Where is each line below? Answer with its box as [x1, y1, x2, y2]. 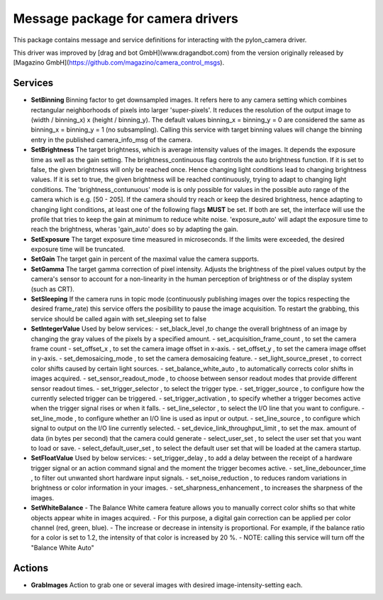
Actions [13, 562, 49, 574]
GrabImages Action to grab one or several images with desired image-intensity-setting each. [30, 580, 303, 589]
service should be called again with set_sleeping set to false [30, 314, 207, 323]
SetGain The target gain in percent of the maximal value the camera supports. [30, 255, 259, 263]
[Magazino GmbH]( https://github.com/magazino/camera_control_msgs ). [13, 58, 225, 67]
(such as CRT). [30, 284, 74, 293]
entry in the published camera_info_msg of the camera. [30, 135, 193, 144]
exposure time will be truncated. [30, 245, 126, 254]
